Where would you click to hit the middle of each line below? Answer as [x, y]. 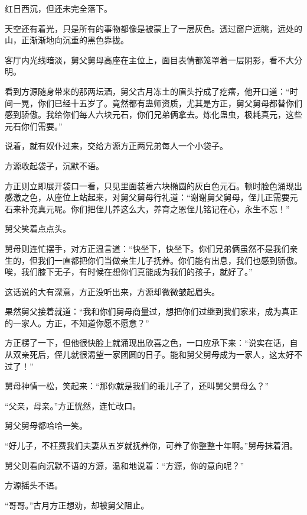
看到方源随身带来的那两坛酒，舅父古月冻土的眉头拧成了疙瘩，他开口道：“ [147, 91]
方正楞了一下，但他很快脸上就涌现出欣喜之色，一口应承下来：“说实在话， [147, 343]
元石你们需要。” [34, 126]
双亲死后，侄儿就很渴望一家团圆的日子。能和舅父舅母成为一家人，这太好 [153, 354]
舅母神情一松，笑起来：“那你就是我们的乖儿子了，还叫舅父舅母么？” [137, 386]
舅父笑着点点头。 [38, 229]
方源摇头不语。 [34, 485]
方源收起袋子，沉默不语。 [54, 165]
